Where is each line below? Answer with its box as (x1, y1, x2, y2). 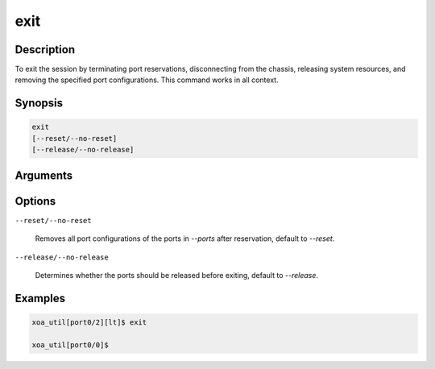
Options (14, 194, 56, 208)
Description (14, 43, 76, 56)
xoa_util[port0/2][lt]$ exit (31, 317, 147, 326)
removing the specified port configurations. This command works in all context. (14, 75, 279, 85)
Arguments (14, 168, 73, 182)
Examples (14, 291, 66, 305)
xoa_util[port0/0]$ (31, 340, 109, 350)
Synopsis (14, 97, 64, 110)
